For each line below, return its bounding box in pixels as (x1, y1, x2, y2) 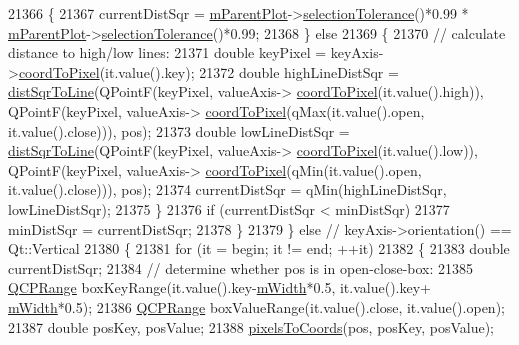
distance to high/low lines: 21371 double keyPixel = (8, 42, 327, 63)
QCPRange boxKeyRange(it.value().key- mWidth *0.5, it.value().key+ (8, 277, 431, 298)
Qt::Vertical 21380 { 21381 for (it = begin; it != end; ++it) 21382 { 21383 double (8, 238, 510, 259)
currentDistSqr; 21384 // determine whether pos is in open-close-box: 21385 (8, 257, 474, 278)
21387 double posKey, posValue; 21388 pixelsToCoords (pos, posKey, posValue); (8, 316, 495, 337)
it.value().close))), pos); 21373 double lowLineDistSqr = (8, 120, 350, 141)
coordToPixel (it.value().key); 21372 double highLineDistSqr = (18, 61, 399, 82)
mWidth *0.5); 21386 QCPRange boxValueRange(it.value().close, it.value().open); (8, 296, 505, 317)
